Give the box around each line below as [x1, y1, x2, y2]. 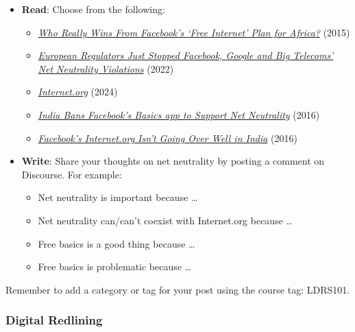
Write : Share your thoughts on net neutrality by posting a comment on [21, 154, 325, 168]
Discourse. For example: [21, 167, 122, 181]
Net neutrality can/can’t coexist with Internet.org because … [38, 213, 293, 227]
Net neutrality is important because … [38, 190, 198, 204]
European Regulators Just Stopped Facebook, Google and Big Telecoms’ [38, 48, 334, 62]
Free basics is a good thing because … [38, 236, 195, 250]
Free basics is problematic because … [38, 259, 192, 274]
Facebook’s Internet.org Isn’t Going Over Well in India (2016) [38, 130, 297, 145]
